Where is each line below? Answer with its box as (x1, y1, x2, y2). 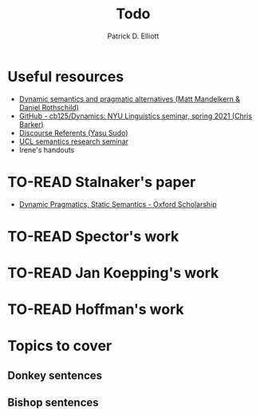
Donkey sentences (7, 368, 103, 382)
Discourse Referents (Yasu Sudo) (18, 128, 128, 137)
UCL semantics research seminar (18, 137, 129, 146)
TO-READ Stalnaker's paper (7, 173, 196, 191)
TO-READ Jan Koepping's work (7, 264, 219, 282)
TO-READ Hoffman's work (7, 300, 184, 319)
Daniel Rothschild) (18, 102, 80, 112)
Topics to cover (7, 337, 112, 355)
